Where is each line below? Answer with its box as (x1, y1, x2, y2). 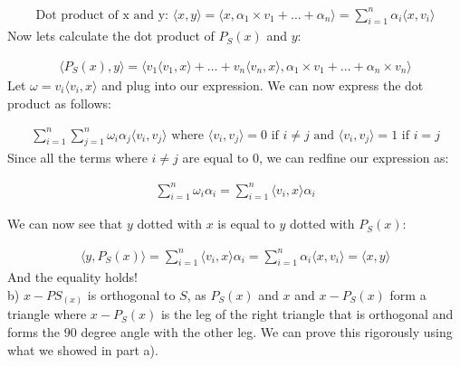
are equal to (182, 148, 249, 167)
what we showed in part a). (7, 340, 158, 359)
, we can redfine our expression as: (258, 148, 449, 167)
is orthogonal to (87, 285, 176, 304)
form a (389, 285, 426, 304)
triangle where (7, 305, 87, 324)
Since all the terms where (7, 148, 148, 167)
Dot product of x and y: (35, 8, 168, 22)
